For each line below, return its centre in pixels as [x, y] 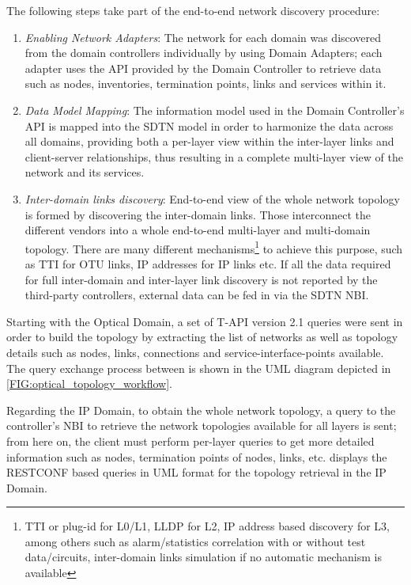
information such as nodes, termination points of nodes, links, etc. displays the [197, 456]
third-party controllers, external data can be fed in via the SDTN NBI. [197, 295]
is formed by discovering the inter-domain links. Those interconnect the [198, 214]
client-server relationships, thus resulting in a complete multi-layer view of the [214, 156]
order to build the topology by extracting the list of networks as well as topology [202, 337]
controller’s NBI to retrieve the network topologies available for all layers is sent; [202, 425]
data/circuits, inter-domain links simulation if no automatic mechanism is [203, 557]
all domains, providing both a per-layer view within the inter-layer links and [209, 141]
